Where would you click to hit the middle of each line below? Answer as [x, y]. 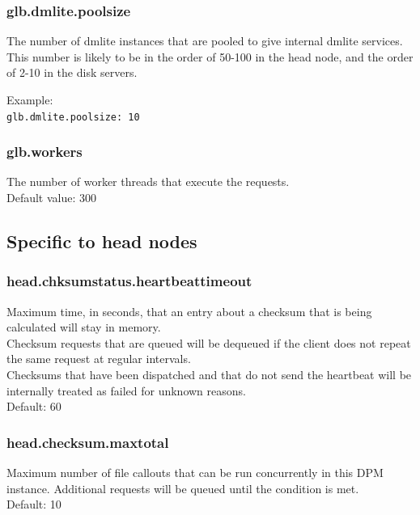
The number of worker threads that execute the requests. [148, 182]
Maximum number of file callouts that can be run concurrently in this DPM [195, 473]
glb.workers [45, 152]
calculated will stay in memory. [84, 327]
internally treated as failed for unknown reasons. [126, 390]
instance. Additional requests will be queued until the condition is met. [183, 488]
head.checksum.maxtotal [88, 442]
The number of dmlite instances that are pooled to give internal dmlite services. [205, 41]
